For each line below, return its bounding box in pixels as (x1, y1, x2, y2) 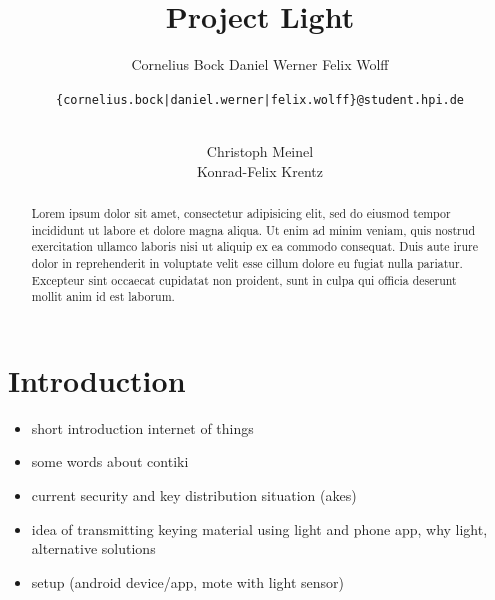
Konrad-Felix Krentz (197, 160, 323, 181)
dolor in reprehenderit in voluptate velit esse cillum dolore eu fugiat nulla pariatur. (31, 254, 463, 271)
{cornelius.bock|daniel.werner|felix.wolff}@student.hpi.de (55, 92, 465, 107)
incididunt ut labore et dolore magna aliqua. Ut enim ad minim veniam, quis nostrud (31, 221, 475, 238)
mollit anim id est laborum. (31, 288, 175, 305)
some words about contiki (31, 451, 189, 472)
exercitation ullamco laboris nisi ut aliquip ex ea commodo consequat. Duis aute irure (31, 238, 478, 255)
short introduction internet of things (31, 417, 254, 438)
